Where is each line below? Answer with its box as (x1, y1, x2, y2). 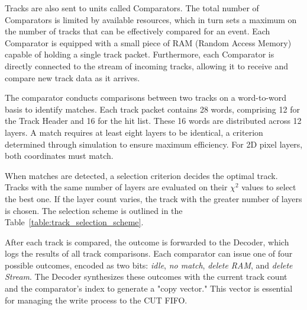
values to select (241, 181, 296, 193)
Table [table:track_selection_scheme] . (5, 216, 144, 228)
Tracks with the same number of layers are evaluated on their (5, 181, 228, 193)
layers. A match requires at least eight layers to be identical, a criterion (5, 126, 263, 138)
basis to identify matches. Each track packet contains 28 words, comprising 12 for (5, 103, 300, 115)
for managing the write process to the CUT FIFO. (5, 293, 188, 306)
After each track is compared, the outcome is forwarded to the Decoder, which (5, 235, 289, 248)
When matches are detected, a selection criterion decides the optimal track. (5, 169, 278, 181)
